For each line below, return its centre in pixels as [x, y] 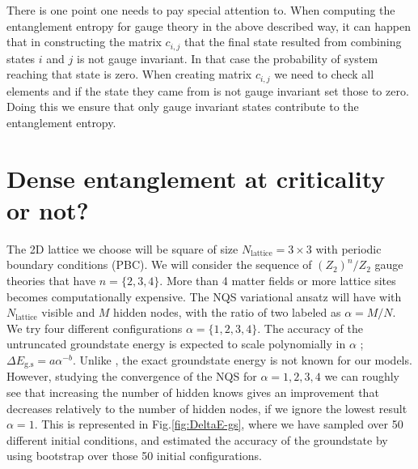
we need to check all [324, 74]
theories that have [51, 280]
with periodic [348, 248]
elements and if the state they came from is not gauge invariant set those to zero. [208, 90]
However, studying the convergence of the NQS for [132, 376]
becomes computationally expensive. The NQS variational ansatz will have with [204, 296]
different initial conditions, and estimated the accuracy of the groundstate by [197, 439]
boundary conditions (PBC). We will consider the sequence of [159, 264]
